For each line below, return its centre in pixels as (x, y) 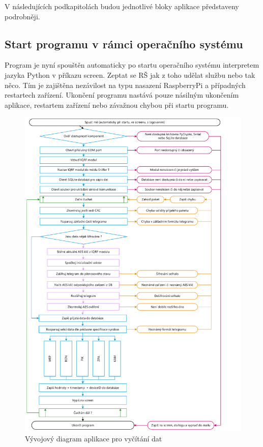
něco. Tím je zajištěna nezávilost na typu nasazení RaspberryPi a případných (125, 85)
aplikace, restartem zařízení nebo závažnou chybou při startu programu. (117, 105)
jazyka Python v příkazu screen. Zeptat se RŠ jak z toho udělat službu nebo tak (130, 74)
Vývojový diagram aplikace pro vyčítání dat (94, 438)
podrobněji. (22, 16)
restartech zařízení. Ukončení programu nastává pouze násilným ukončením (122, 95)
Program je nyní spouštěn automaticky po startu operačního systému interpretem (132, 65)
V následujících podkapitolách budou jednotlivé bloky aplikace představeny (122, 6)
